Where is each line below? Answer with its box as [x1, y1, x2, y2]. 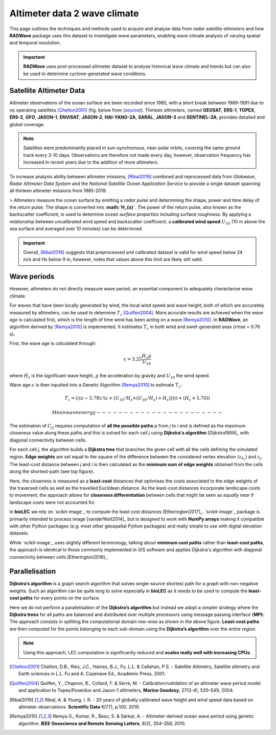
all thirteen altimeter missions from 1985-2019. [9, 188, 107, 194]
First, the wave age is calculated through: [9, 340, 97, 347]
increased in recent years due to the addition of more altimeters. [23, 159, 159, 166]
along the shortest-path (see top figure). [9, 468, 95, 475]
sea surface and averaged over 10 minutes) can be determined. [9, 225, 143, 232]
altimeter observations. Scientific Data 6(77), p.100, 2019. [18, 703, 140, 710]
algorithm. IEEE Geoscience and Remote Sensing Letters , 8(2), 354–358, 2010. [18, 720, 186, 726]
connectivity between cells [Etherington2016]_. [9, 554, 109, 560]
